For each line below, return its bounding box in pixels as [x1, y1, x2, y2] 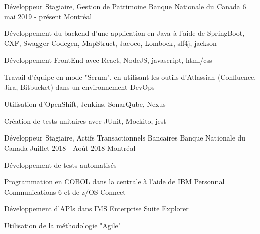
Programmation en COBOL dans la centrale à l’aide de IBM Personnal [4, 176, 225, 187]
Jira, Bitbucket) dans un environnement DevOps [4, 81, 155, 92]
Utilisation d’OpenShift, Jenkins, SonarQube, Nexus [4, 99, 166, 109]
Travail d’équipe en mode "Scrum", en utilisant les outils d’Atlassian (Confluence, [4, 71, 256, 82]
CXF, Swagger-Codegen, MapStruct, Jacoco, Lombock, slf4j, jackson [4, 37, 217, 48]
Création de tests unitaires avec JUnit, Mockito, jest [4, 115, 166, 126]
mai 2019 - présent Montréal [4, 11, 92, 21]
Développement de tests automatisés [4, 159, 117, 170]
